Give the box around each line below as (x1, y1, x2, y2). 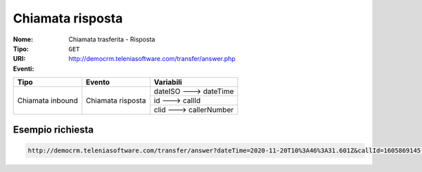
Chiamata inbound (17, 95, 78, 105)
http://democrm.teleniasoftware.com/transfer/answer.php (68, 55, 236, 63)
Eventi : (13, 64, 34, 73)
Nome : (13, 35, 34, 44)
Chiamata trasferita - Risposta (68, 35, 155, 44)
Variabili (153, 77, 182, 87)
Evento (85, 77, 110, 87)
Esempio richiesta (13, 124, 94, 135)
